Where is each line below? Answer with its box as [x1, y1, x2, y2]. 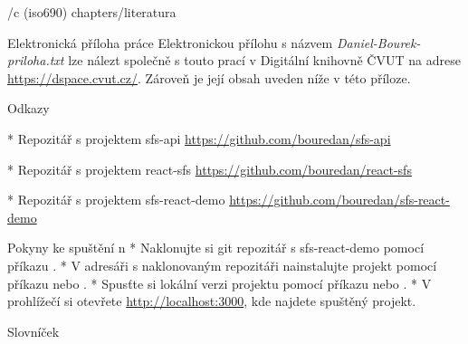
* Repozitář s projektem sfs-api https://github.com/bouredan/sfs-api [7, 129, 391, 148]
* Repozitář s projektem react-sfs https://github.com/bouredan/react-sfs [7, 159, 412, 178]
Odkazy [7, 99, 50, 118]
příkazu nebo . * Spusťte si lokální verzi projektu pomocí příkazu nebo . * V [7, 273, 432, 292]
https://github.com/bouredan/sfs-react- [229, 190, 450, 209]
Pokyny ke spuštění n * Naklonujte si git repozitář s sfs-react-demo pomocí [7, 238, 425, 257]
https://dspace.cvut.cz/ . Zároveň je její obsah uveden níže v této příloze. [7, 68, 411, 87]
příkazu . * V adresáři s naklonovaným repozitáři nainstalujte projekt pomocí [7, 255, 437, 274]
